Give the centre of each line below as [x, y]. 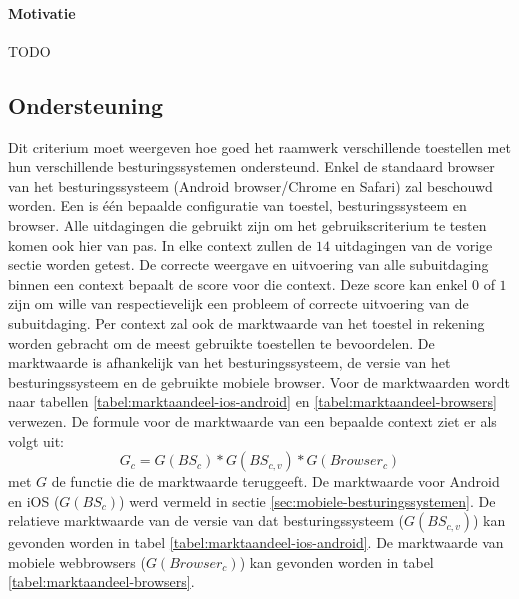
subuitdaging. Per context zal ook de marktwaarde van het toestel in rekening [246, 322]
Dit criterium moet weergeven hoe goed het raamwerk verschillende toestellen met [259, 146]
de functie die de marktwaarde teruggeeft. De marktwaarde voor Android [275, 481]
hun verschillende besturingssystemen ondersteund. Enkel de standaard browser [251, 166]
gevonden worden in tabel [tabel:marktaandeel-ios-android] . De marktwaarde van [256, 542]
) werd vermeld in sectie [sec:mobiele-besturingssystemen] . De [307, 500]
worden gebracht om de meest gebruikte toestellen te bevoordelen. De [221, 342]
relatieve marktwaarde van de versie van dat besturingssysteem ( [206, 520]
